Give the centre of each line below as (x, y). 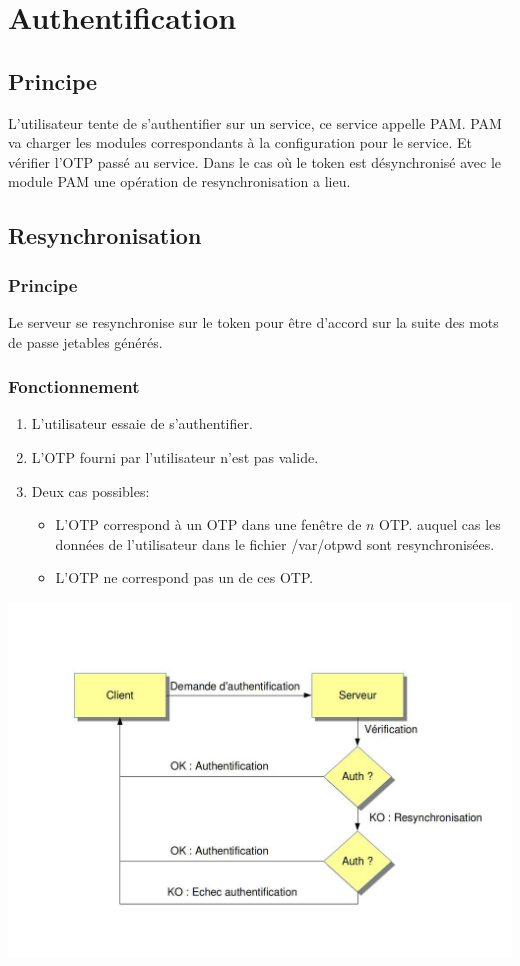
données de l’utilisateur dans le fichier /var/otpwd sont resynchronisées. (275, 543)
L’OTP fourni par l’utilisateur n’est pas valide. (175, 456)
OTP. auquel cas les (440, 524)
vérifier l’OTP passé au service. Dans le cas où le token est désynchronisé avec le (255, 161)
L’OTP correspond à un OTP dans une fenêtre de (208, 524)
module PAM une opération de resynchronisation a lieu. (179, 181)
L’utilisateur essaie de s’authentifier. (142, 423)
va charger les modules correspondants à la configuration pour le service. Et (240, 142)
